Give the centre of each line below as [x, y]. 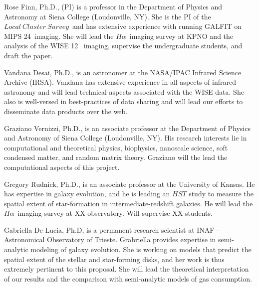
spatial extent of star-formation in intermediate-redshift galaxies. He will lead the [129, 203]
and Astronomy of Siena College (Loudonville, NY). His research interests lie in [126, 138]
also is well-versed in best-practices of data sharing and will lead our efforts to [124, 101]
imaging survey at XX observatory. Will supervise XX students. [115, 213]
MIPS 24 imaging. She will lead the [59, 36]
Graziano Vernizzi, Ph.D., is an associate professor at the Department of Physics [127, 128]
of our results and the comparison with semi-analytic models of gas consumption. [128, 278]
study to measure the [221, 194]
